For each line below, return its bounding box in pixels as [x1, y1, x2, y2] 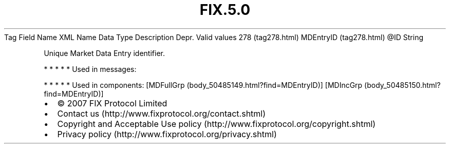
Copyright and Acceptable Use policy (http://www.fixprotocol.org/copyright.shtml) [57, 118, 376, 129]
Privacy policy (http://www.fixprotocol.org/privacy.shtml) [57, 128, 277, 139]
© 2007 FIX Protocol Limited [57, 98, 167, 108]
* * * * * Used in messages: [44, 64, 137, 73]
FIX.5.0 [199, 1, 251, 18]
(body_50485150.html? [364, 80, 441, 89]
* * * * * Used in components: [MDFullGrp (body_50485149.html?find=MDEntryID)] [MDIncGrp [44, 80, 363, 89]
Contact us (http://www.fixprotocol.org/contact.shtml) [57, 108, 266, 119]
